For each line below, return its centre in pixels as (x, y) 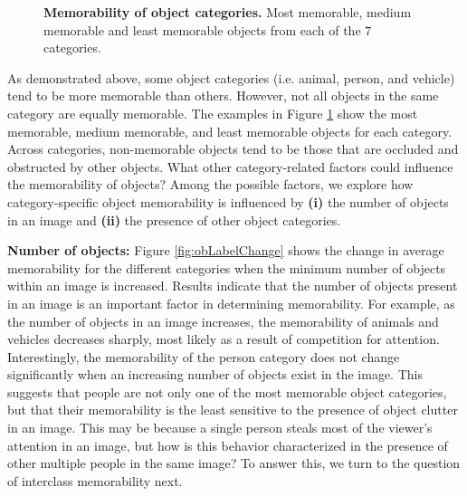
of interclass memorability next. (95, 480)
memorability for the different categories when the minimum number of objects (227, 267)
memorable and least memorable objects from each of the (202, 29)
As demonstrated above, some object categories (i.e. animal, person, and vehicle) (231, 77)
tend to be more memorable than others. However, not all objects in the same (223, 95)
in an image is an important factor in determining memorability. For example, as (231, 303)
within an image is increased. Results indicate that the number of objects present (233, 286)
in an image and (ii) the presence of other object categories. (174, 219)
